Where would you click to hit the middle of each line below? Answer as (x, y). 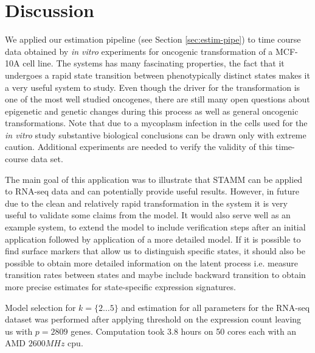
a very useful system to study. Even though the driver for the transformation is (153, 87)
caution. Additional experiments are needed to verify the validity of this (139, 147)
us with (19, 331)
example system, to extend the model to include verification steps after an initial (155, 227)
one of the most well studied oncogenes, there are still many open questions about (157, 99)
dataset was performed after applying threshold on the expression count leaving (153, 319)
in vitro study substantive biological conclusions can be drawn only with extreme (156, 134)
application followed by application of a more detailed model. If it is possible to (153, 239)
